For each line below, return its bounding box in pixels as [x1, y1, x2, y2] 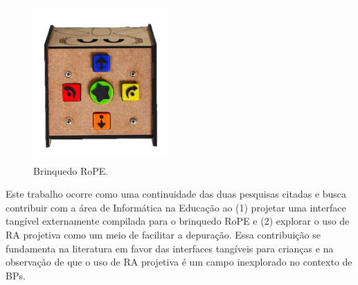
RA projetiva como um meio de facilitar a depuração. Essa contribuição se [6, 227, 321, 241]
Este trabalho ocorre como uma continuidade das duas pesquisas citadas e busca [6, 187, 347, 201]
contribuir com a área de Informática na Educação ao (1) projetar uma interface [6, 200, 346, 214]
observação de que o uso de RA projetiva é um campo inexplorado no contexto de [6, 254, 352, 269]
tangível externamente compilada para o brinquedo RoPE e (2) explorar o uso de [6, 214, 350, 228]
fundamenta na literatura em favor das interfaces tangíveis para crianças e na [6, 241, 334, 255]
